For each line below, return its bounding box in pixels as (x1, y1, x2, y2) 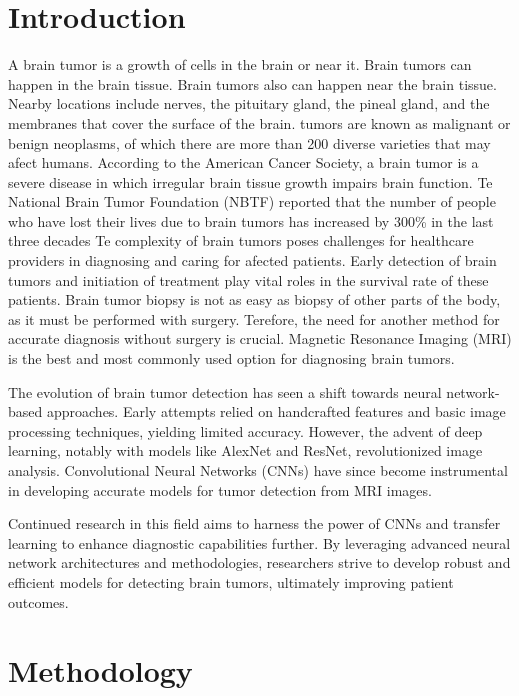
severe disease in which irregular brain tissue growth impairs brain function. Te (8, 171, 493, 192)
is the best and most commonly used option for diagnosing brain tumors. (8, 348, 455, 369)
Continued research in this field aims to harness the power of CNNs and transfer (8, 513, 501, 534)
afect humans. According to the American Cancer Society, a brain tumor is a (8, 152, 479, 173)
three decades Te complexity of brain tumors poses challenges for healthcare (8, 230, 474, 251)
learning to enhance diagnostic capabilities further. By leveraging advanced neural (8, 532, 511, 553)
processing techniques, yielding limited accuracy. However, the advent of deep (8, 420, 483, 441)
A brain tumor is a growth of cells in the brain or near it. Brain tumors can (8, 54, 472, 75)
